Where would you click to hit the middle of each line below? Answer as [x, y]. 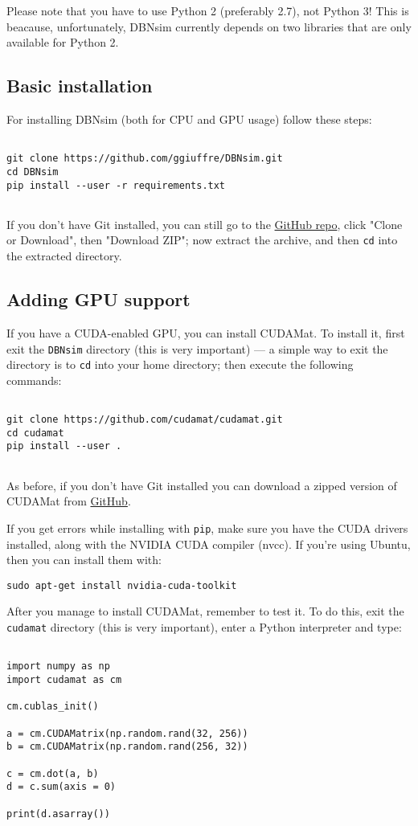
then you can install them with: [84, 560]
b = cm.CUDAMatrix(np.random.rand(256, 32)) [127, 747]
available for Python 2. [63, 42]
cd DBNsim [33, 172]
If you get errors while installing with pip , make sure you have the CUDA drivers [207, 527]
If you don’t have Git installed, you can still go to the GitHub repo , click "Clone [205, 224]
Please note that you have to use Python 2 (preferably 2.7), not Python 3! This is [208, 10]
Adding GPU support [98, 299]
